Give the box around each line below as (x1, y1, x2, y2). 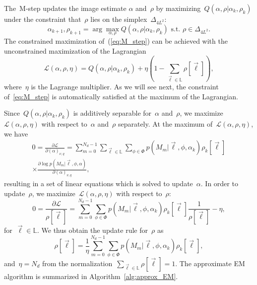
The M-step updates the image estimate (4, 3, 127, 13)
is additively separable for (73, 108, 152, 118)
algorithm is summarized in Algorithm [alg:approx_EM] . (4, 271, 178, 281)
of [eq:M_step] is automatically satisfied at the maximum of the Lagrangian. (4, 91, 238, 101)
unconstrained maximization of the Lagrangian (4, 45, 146, 56)
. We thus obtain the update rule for (37, 225, 148, 235)
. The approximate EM (175, 258, 245, 268)
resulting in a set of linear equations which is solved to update (4, 178, 193, 189)
